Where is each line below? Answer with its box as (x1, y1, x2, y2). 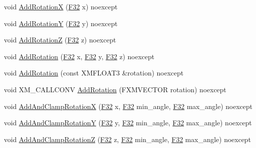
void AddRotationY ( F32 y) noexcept (4, 18, 118, 28)
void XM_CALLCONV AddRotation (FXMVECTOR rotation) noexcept (4, 84, 226, 94)
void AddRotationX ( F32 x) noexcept (4, 1, 118, 11)
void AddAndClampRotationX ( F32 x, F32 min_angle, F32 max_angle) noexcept (4, 101, 253, 111)
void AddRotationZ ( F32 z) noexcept (4, 35, 116, 45)
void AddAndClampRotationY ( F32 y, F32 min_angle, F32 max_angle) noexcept (4, 117, 252, 128)
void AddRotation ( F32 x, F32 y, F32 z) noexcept (4, 51, 154, 61)
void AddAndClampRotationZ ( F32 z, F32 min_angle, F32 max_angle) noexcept (4, 134, 251, 144)
